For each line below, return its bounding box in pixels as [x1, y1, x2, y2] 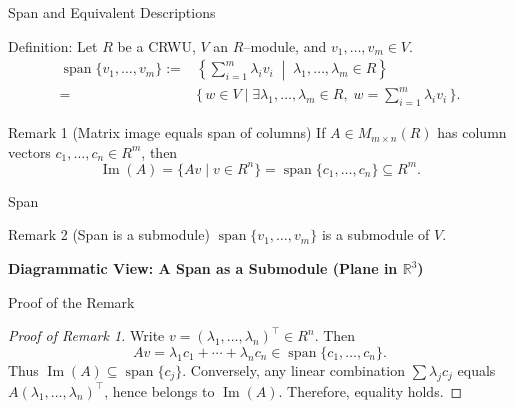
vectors [8, 141, 51, 162]
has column [437, 122, 507, 143]
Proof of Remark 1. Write [8, 325, 165, 346]
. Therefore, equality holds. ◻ [278, 380, 463, 401]
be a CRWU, [117, 35, 196, 56]
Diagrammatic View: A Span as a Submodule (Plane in [8, 258, 398, 279]
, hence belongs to [104, 380, 215, 401]
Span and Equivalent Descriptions [8, 2, 216, 22]
